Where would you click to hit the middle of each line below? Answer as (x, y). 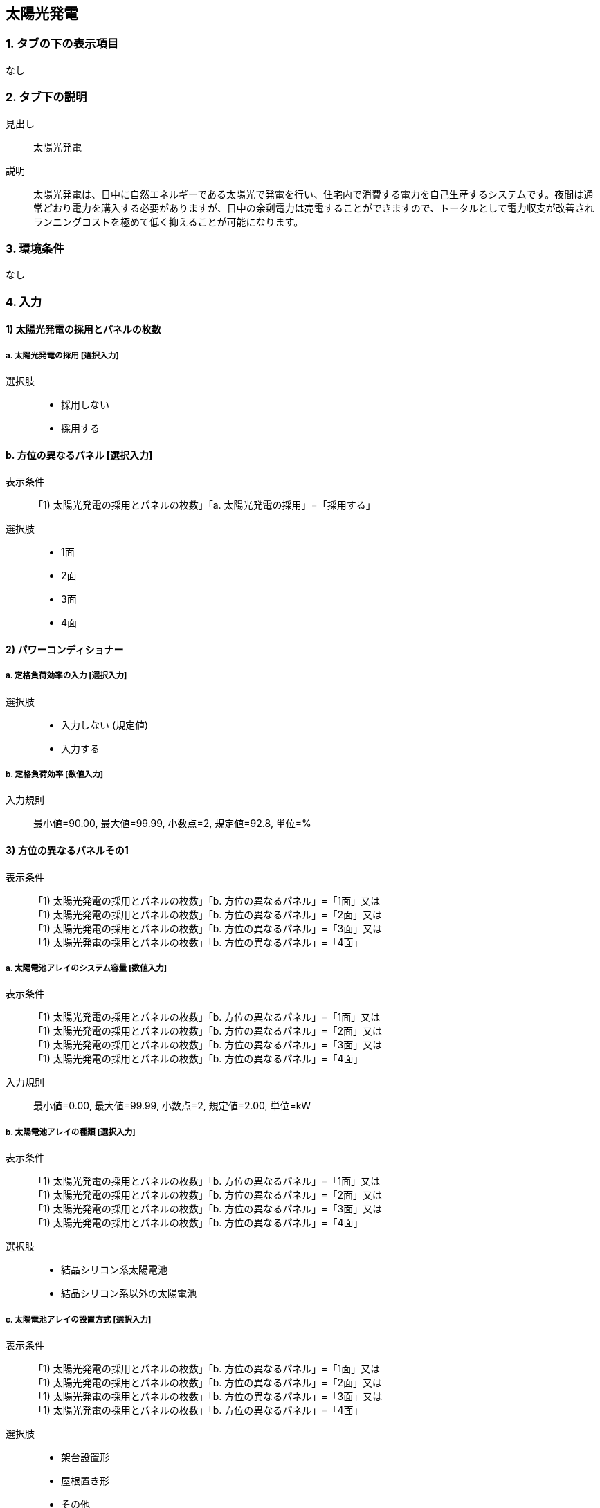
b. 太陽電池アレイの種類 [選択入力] (71, 1132)
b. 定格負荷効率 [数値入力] (55, 775)
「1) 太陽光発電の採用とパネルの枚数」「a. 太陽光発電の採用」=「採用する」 (204, 505)
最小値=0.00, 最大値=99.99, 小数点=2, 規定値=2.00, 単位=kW (172, 1106)
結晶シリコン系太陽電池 (114, 1270)
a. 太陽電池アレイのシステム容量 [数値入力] (87, 969)
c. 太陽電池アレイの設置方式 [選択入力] (79, 1319)
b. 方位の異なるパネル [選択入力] (79, 455)
